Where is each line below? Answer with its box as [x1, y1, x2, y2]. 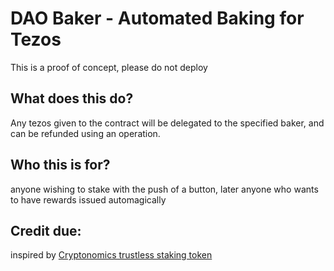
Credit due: [10, 222, 82, 239]
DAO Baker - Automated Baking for [10, 7, 305, 30]
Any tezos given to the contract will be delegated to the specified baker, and [10, 117, 325, 129]
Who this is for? [10, 157, 111, 174]
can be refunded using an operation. [10, 127, 161, 139]
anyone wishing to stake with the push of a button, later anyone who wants [10, 183, 319, 195]
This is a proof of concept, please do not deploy [10, 61, 208, 73]
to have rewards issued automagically [10, 193, 167, 206]
